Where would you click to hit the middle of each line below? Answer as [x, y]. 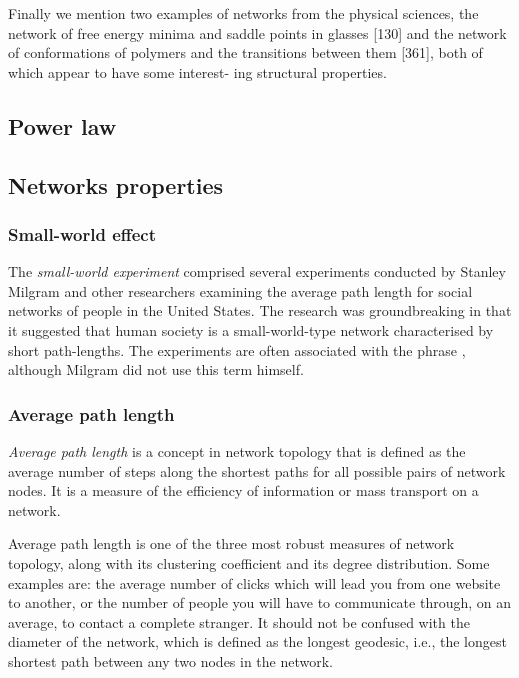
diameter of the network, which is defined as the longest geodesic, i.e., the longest [257, 641]
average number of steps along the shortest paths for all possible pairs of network [257, 470]
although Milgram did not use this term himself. [156, 369]
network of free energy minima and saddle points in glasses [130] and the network [257, 32]
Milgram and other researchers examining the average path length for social [240, 290]
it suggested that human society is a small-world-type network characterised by [251, 329]
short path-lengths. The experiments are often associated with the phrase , [237, 349]
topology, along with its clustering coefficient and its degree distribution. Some [249, 562]
